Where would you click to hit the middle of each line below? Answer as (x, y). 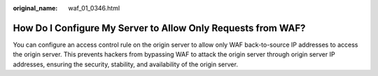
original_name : (35, 8)
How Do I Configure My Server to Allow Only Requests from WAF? (159, 28)
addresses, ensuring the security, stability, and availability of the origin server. (125, 64)
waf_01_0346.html (94, 8)
